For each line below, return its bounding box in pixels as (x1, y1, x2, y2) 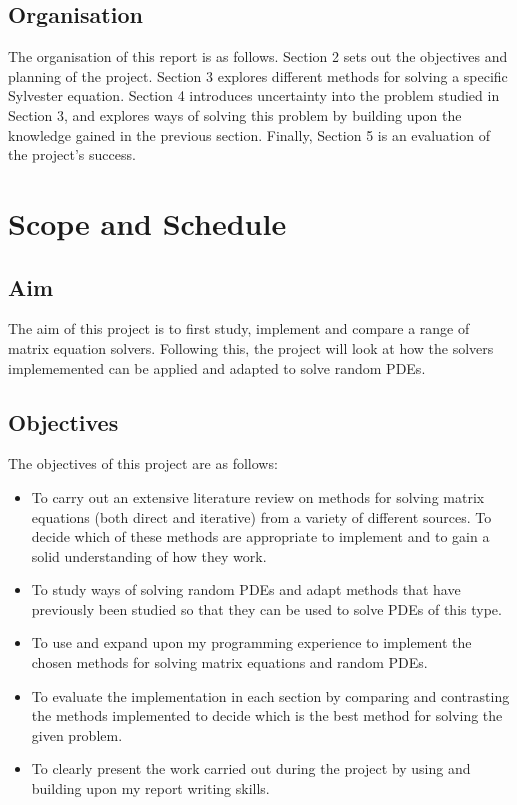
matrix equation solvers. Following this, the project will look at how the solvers (8, 337, 494, 358)
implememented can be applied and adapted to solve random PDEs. (8, 357, 426, 378)
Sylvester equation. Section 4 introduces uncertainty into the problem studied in (8, 85, 500, 106)
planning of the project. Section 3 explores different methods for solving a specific (8, 65, 508, 86)
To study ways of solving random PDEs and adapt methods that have (31, 579, 461, 600)
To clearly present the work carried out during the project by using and (31, 758, 471, 779)
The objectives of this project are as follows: (8, 453, 278, 474)
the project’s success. (8, 144, 136, 165)
